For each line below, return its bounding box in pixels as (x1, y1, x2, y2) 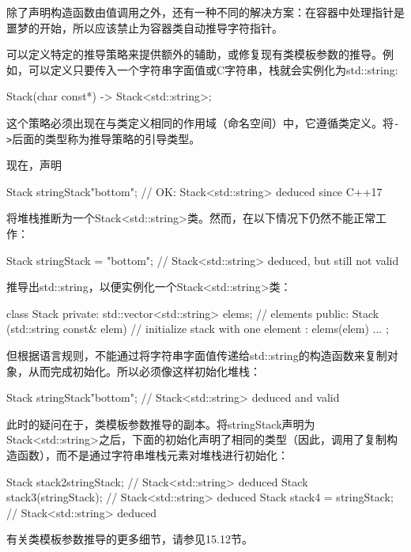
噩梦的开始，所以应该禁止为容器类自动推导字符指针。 (6, 19, 283, 36)
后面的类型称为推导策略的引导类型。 (12, 130, 201, 146)
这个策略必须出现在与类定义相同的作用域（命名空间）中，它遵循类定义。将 (6, 114, 394, 130)
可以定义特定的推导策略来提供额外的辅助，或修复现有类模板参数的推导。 (6, 46, 383, 62)
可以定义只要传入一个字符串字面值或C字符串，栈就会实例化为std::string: (28, 61, 398, 78)
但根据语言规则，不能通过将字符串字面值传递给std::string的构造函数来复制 (6, 347, 387, 364)
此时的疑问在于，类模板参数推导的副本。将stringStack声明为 (6, 415, 315, 432)
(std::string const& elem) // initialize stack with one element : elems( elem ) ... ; (6, 320, 389, 337)
